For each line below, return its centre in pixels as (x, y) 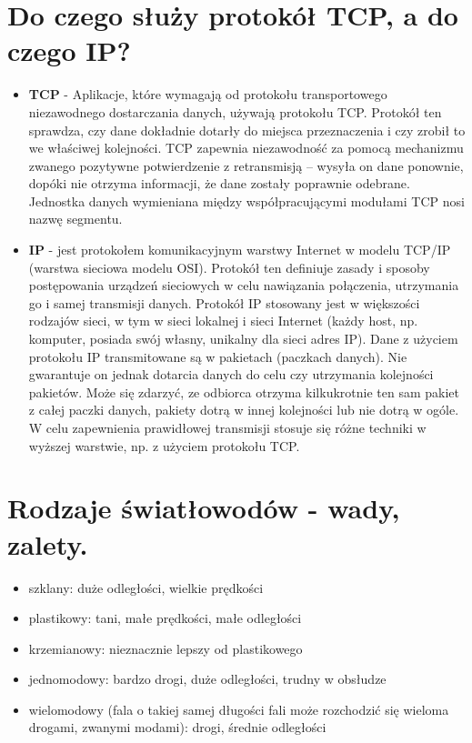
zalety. (48, 543)
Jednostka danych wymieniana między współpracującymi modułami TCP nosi (246, 201)
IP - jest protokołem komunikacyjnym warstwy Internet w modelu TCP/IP (240, 250)
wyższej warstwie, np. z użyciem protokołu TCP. (164, 445)
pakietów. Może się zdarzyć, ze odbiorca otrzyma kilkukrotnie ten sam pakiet (244, 392)
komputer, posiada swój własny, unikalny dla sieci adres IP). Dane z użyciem (243, 339)
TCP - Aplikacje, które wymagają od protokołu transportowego (208, 94)
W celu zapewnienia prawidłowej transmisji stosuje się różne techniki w (227, 427)
